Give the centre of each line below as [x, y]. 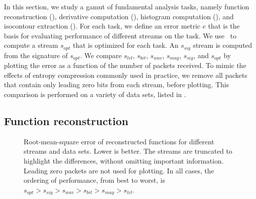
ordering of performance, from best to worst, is [94, 180]
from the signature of [36, 55]
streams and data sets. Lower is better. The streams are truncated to [128, 151]
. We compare [101, 55]
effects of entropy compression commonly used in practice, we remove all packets [126, 75]
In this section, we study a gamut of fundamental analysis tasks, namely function [127, 6]
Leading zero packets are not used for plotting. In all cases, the [119, 170]
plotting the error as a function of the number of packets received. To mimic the [125, 65]
